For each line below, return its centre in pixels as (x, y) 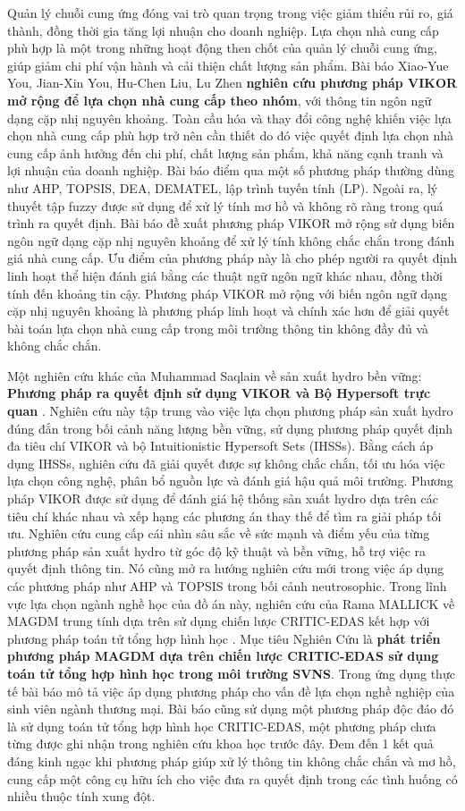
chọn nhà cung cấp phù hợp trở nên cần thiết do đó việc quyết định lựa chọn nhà (231, 135)
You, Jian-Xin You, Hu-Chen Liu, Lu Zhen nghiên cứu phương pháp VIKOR (232, 83)
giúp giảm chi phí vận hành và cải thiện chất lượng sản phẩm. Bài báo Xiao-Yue (228, 65)
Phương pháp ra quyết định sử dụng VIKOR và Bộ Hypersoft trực (219, 393)
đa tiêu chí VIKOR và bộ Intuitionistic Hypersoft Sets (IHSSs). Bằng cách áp (220, 446)
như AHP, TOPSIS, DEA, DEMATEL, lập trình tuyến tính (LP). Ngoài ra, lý (223, 187)
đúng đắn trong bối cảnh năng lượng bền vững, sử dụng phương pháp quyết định (230, 428)
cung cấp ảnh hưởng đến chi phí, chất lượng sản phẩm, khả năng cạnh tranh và (225, 152)
